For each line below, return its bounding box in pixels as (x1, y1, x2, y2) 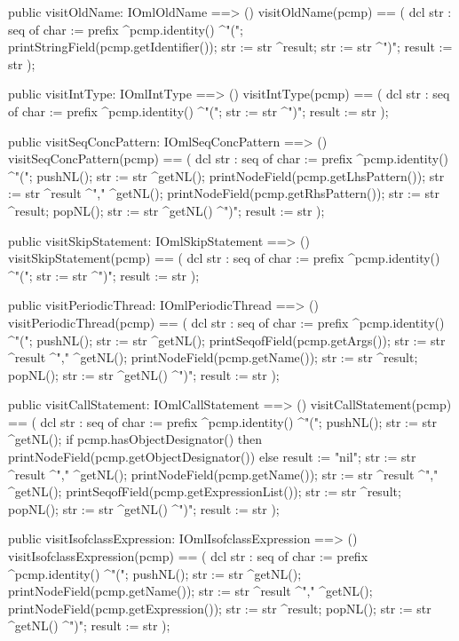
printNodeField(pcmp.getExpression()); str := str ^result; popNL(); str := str (8, 598, 431, 617)
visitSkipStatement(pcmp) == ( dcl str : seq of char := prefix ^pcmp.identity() (8, 249, 440, 267)
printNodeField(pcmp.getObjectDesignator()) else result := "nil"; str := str (8, 447, 416, 466)
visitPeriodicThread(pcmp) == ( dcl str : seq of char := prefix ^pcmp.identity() (8, 313, 445, 331)
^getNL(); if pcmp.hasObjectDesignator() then (8, 430, 263, 448)
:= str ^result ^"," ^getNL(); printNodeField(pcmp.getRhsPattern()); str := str (8, 184, 439, 202)
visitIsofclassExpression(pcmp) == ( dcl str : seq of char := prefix (8, 547, 368, 566)
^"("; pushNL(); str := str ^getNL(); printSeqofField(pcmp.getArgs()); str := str (8, 330, 446, 349)
